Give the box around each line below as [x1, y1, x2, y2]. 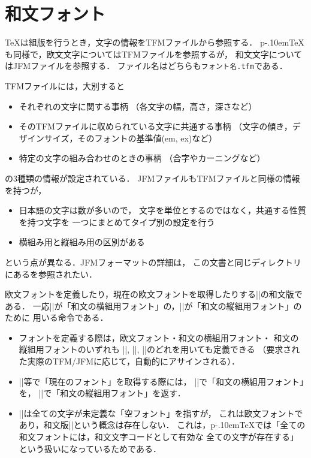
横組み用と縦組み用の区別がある [19, 236, 145, 248]
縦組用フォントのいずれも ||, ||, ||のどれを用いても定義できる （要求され [19, 343, 300, 355]
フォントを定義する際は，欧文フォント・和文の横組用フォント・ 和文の [19, 331, 299, 343]
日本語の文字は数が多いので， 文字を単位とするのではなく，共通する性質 [19, 204, 307, 216]
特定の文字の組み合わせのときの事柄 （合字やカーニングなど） [19, 152, 265, 164]
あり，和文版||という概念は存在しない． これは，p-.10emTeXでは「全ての [19, 418, 306, 431]
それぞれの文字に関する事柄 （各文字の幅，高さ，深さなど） [19, 100, 257, 112]
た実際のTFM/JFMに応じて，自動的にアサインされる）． [19, 355, 240, 367]
